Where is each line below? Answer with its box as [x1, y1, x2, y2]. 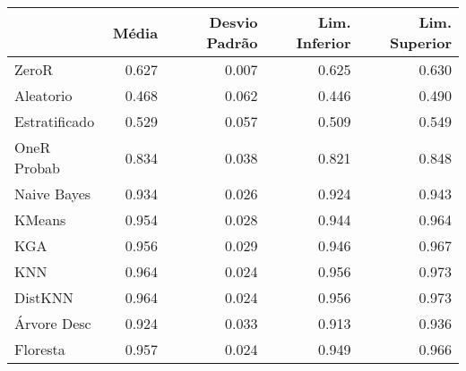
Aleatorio [14, 85, 73, 105]
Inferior [296, 32, 351, 53]
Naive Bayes [14, 183, 91, 204]
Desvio [209, 12, 258, 32]
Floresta [14, 339, 65, 359]
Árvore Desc [14, 313, 91, 333]
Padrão [206, 32, 258, 53]
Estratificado [14, 111, 95, 131]
